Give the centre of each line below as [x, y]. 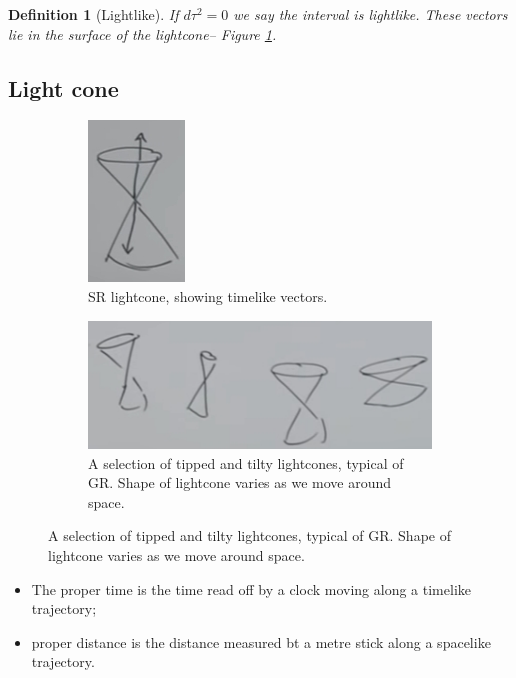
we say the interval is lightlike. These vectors [370, 14]
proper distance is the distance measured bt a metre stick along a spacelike [261, 641]
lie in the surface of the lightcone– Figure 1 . [142, 33]
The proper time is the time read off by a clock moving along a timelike [251, 588]
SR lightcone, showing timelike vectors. [208, 295]
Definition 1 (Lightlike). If [93, 14]
